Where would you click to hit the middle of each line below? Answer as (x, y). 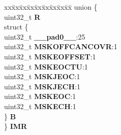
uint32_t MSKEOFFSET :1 (50, 56)
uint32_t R (22, 16)
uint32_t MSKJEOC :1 (42, 76)
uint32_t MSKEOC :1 (40, 96)
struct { (16, 27)
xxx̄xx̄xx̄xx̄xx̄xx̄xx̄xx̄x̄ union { (51, 7)
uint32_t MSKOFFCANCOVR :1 (61, 46)
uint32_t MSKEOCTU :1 (46, 66)
